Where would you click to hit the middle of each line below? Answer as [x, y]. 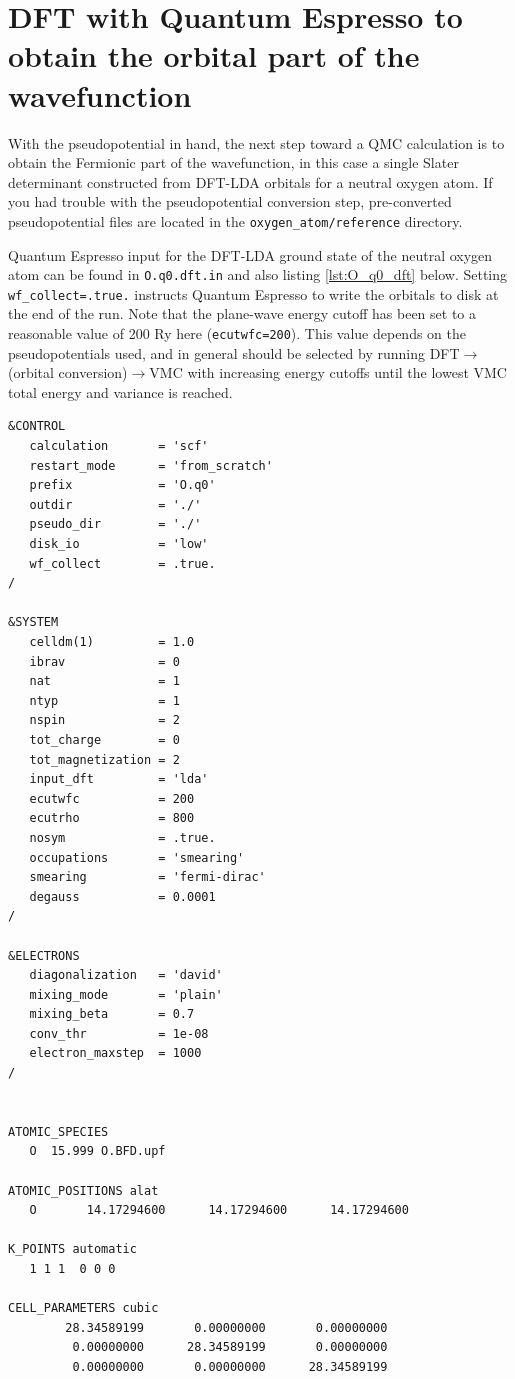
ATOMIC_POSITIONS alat [83, 1190]
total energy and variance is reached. [120, 391]
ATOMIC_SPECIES [58, 1131]
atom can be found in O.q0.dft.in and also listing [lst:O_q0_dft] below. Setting [258, 274]
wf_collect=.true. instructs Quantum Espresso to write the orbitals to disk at [253, 293]
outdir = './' [115, 504]
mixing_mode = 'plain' [126, 994]
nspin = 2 [104, 720]
